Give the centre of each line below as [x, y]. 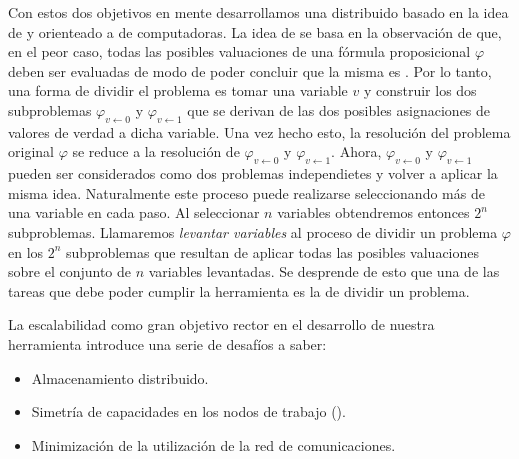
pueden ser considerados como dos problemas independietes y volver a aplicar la [253, 173]
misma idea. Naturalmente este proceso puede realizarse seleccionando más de [246, 192]
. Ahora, [356, 151]
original [31, 151]
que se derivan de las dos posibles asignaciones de [339, 109]
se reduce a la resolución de [156, 151]
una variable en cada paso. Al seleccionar [134, 212]
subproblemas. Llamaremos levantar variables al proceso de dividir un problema [253, 231]
